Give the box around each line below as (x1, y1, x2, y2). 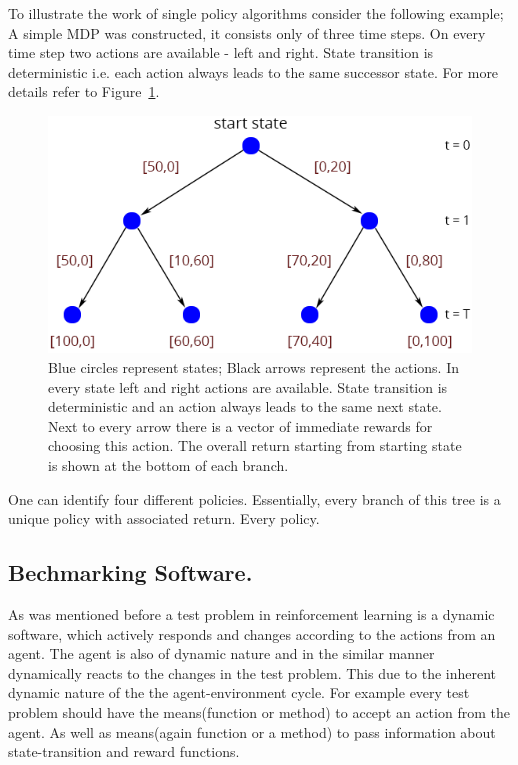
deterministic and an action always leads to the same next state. (48, 396, 442, 417)
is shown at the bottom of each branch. (48, 455, 289, 475)
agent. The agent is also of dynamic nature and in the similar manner (8, 643, 435, 664)
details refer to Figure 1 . (8, 81, 160, 102)
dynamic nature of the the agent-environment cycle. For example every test (8, 682, 470, 703)
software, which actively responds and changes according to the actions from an (8, 623, 496, 644)
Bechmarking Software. (8, 557, 253, 588)
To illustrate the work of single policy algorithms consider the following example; (8, 3, 504, 23)
